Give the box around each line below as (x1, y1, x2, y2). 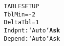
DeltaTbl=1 (4, 19, 39, 26)
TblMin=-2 (4, 11, 36, 18)
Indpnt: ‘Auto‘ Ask (4, 27, 60, 34)
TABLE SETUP (4, 3, 39, 10)
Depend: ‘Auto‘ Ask (4, 35, 60, 42)
